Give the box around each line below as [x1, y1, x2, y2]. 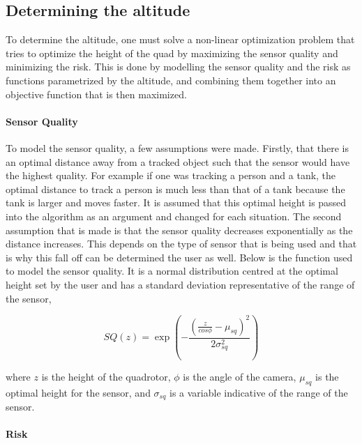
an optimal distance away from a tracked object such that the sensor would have [6, 154, 350, 169]
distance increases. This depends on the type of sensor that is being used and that [6, 236, 357, 251]
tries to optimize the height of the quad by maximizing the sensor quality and [6, 45, 338, 60]
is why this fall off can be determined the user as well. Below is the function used [6, 250, 353, 264]
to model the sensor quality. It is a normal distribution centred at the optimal [6, 263, 338, 278]
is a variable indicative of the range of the [169, 385, 348, 399]
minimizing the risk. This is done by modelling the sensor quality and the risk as [6, 59, 351, 74]
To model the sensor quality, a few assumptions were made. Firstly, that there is [6, 140, 349, 155]
